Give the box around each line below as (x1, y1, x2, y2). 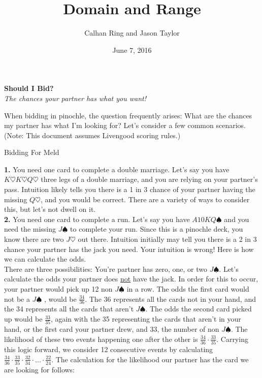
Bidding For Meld (4, 147, 59, 157)
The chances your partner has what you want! (4, 92, 146, 103)
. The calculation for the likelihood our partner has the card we (51, 354, 249, 364)
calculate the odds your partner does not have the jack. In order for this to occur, (4, 273, 258, 284)
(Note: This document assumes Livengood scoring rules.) (4, 130, 181, 140)
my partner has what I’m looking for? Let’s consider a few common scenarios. (4, 120, 246, 131)
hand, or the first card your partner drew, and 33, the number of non (4, 324, 219, 334)
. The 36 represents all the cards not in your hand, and (85, 293, 256, 304)
